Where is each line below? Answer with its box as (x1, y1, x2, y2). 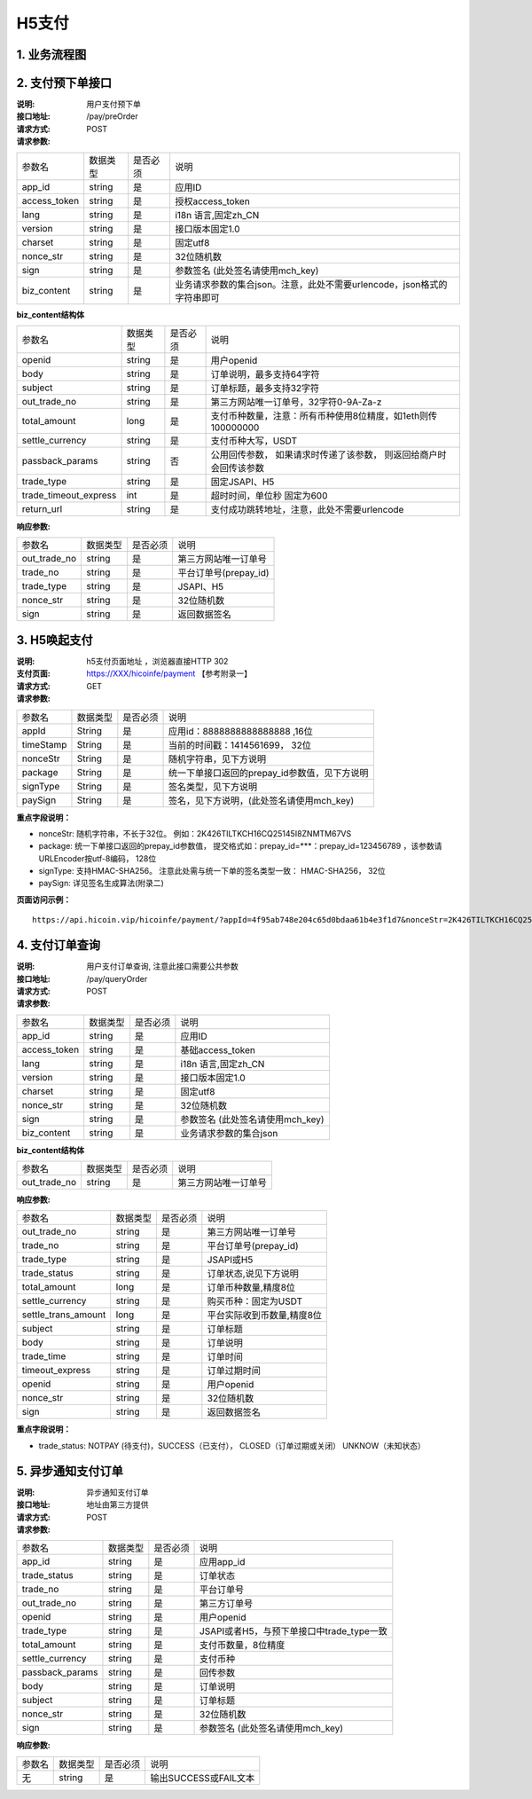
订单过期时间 (207, 1364, 262, 1377)
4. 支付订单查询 (16, 938, 101, 953)
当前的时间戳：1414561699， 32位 (168, 739, 312, 751)
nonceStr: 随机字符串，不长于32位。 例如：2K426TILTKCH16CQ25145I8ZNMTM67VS (38, 828, 352, 838)
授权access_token (174, 195, 250, 208)
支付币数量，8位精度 (199, 1639, 286, 1652)
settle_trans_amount (21, 1308, 106, 1321)
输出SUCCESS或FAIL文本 (150, 1772, 255, 1784)
